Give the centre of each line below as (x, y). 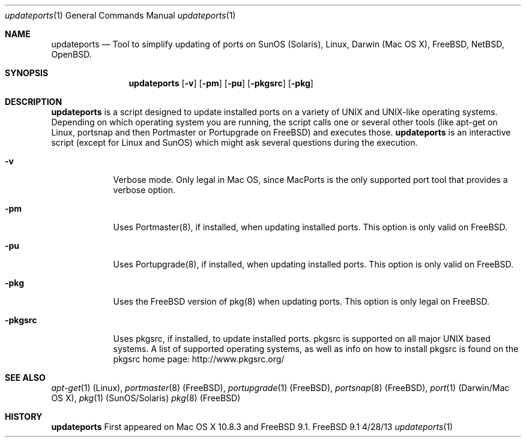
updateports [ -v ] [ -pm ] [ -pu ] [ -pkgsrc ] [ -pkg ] (221, 83)
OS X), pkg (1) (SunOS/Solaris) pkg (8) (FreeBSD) (146, 398)
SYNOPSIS (27, 73)
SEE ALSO (25, 378)
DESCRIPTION (34, 102)
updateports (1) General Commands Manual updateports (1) (120, 15)
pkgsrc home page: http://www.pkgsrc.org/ (199, 359)
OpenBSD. (71, 54)
